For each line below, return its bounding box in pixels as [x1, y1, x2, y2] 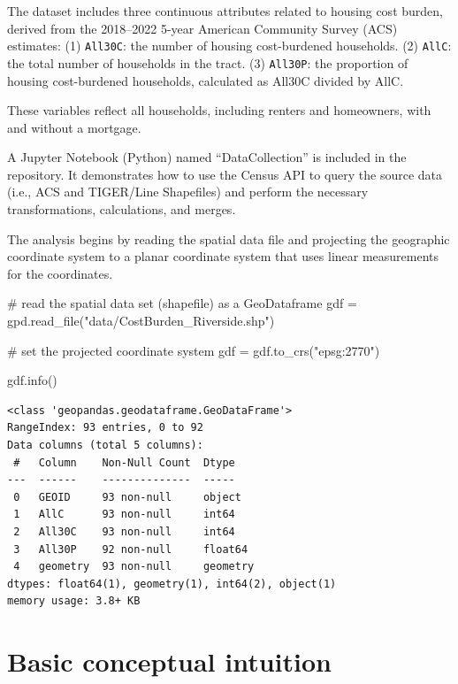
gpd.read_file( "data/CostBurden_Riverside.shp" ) [7, 311, 275, 330]
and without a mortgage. [7, 118, 141, 136]
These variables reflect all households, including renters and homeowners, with [7, 101, 431, 119]
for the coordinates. [7, 264, 113, 282]
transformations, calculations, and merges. [7, 200, 236, 219]
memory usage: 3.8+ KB [7, 595, 141, 608]
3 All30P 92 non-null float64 [13, 542, 248, 556]
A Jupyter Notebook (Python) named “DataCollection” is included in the [7, 148, 407, 166]
